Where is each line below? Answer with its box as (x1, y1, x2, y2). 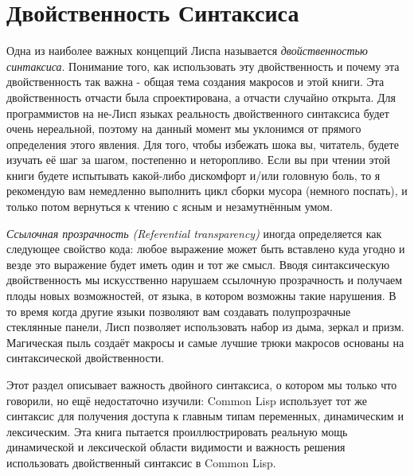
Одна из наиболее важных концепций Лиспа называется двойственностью (6, 42, 368, 59)
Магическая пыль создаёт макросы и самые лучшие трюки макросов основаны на (6, 334, 404, 350)
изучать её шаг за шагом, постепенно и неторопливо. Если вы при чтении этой (6, 151, 390, 168)
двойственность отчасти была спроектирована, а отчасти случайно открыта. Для (6, 88, 396, 105)
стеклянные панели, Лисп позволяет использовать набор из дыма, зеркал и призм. (6, 318, 404, 335)
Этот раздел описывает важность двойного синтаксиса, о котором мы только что (6, 377, 397, 392)
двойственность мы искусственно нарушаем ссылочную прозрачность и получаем (6, 271, 403, 288)
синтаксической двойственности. (6, 349, 165, 366)
